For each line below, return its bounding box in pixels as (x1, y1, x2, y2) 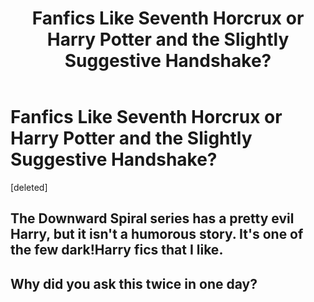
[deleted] (10, 181, 48, 193)
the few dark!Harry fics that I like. (10, 242, 224, 259)
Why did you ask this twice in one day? (10, 275, 258, 292)
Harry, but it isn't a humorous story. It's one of (10, 226, 304, 243)
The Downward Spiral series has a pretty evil (10, 210, 295, 227)
